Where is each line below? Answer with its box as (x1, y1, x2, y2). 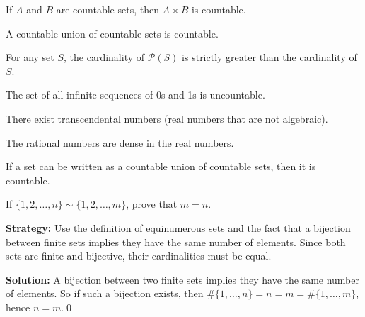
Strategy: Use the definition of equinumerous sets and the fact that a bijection (6, 220, 351, 235)
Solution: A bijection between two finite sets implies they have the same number (6, 272, 359, 287)
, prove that (126, 196, 178, 211)
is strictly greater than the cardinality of (182, 50, 357, 65)
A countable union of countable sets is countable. (6, 26, 219, 40)
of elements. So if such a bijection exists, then (6, 286, 204, 301)
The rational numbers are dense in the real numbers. (6, 135, 234, 150)
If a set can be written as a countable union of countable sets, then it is (6, 159, 316, 174)
